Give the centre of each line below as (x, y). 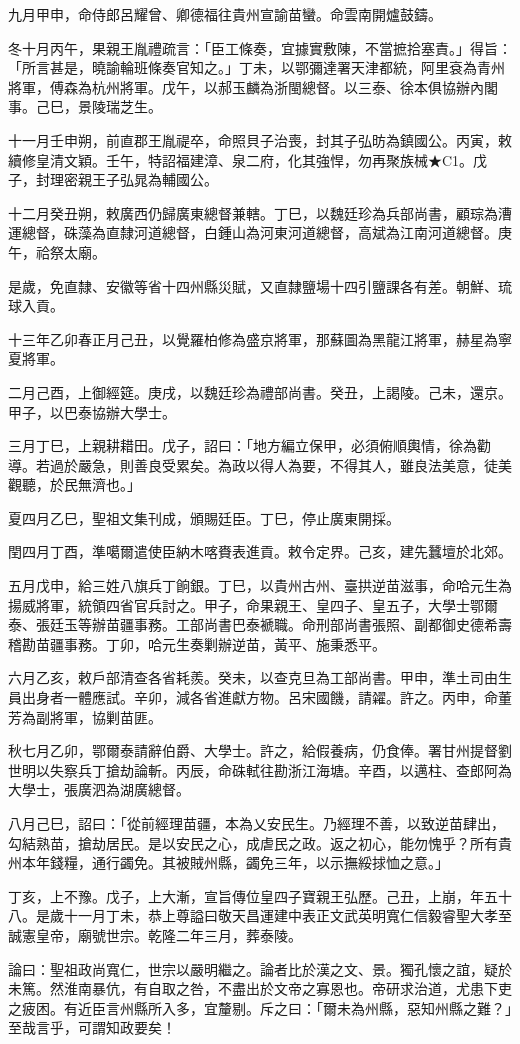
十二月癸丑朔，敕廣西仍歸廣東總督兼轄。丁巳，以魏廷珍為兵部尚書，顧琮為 (253, 212)
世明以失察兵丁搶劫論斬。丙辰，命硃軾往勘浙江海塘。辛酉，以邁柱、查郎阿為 (260, 769)
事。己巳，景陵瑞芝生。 (85, 106)
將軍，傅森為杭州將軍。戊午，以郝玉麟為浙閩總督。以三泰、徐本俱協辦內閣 (253, 86)
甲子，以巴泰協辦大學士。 (92, 411)
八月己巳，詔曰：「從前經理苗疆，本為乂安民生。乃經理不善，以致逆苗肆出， (256, 823)
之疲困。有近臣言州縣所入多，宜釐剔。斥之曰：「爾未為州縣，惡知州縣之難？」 (260, 1007)
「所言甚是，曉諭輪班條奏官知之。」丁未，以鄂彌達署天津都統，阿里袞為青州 (256, 67)
